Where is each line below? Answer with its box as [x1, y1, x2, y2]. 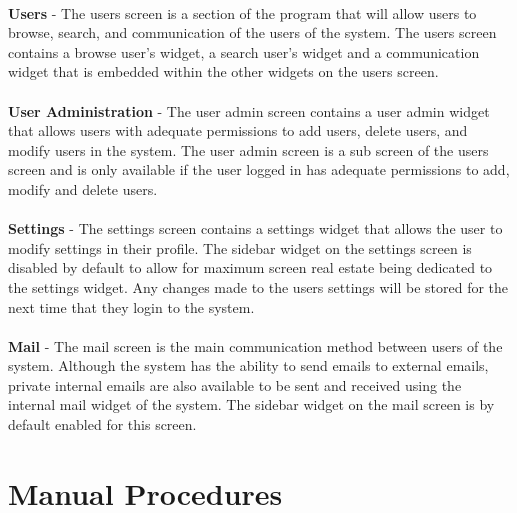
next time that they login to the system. [8, 296, 255, 317]
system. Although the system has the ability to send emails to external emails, [8, 355, 489, 376]
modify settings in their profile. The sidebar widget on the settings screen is [8, 237, 472, 258]
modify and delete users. [8, 178, 158, 199]
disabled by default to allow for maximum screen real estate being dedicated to [8, 257, 493, 278]
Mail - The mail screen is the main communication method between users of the [8, 335, 503, 356]
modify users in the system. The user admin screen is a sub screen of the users [8, 139, 489, 160]
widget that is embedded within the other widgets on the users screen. [8, 61, 439, 82]
